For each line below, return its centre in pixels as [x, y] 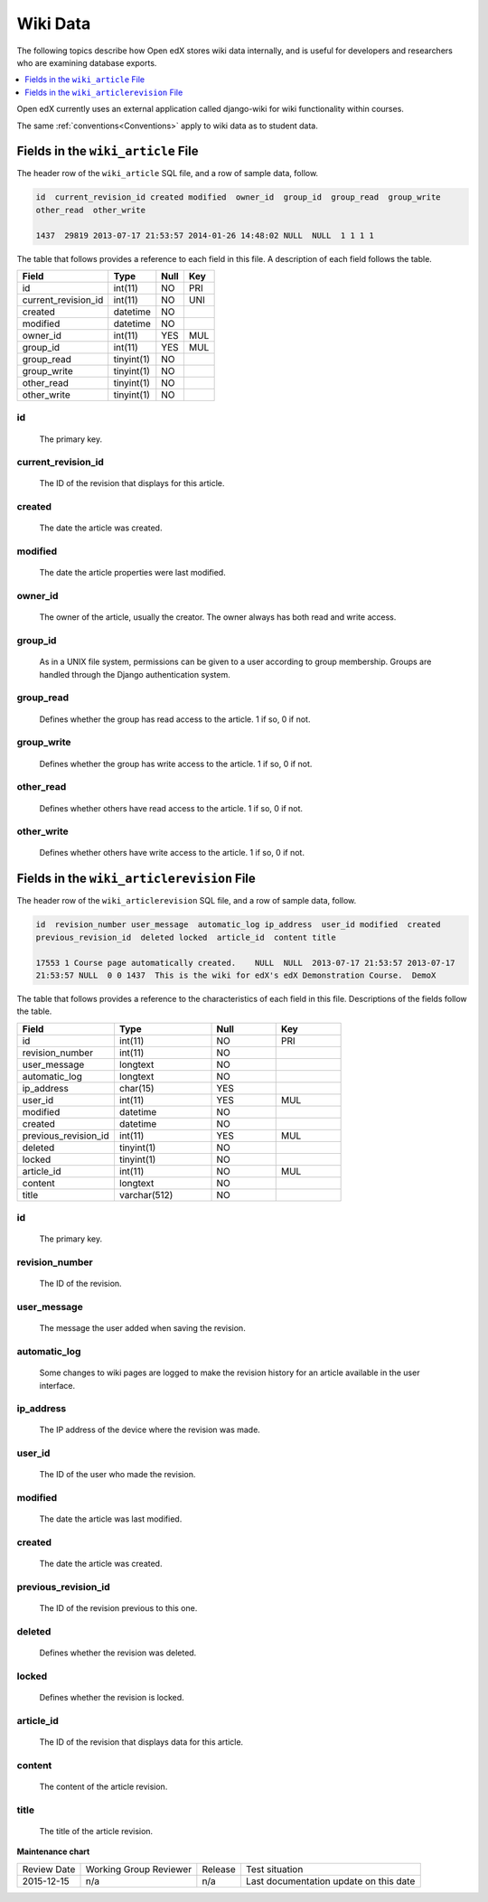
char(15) [136, 1088]
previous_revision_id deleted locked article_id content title [186, 937]
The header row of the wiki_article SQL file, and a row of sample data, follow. [168, 173]
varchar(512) [146, 1195]
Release [219, 1869]
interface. [57, 1385]
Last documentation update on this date [330, 1881]
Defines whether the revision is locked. [112, 1698]
